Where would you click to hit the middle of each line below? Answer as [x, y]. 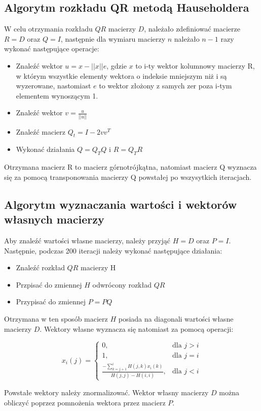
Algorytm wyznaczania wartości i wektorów [121, 204]
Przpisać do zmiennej [49, 284]
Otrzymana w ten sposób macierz [56, 319]
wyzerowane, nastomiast [53, 86]
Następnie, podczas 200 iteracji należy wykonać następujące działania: [113, 250]
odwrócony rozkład [122, 284]
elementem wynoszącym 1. [57, 95]
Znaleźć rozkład [40, 267]
